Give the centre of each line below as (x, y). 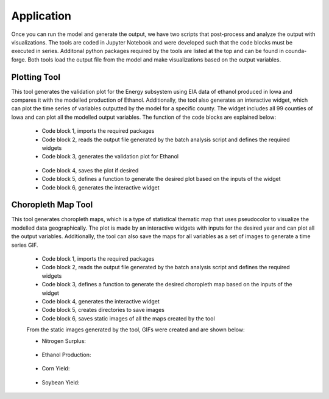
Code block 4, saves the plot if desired (90, 170)
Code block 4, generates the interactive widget (101, 301)
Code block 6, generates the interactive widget (101, 187)
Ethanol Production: (66, 355)
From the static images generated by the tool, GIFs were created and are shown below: (136, 330)
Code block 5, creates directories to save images (103, 310)
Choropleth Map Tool (52, 205)
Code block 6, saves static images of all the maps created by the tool (129, 318)
